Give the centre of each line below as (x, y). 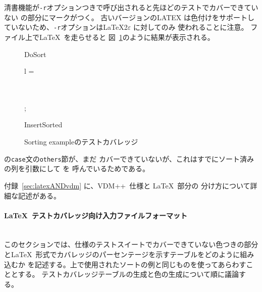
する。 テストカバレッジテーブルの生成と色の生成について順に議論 (128, 274)
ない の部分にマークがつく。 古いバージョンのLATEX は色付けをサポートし (129, 17)
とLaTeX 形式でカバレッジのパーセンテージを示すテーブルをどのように (122, 254)
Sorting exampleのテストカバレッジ (81, 142)
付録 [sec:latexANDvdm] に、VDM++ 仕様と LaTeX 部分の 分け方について (127, 185)
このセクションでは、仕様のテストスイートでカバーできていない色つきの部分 (131, 244)
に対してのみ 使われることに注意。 (191, 27)
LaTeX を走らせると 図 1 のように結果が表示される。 (127, 37)
